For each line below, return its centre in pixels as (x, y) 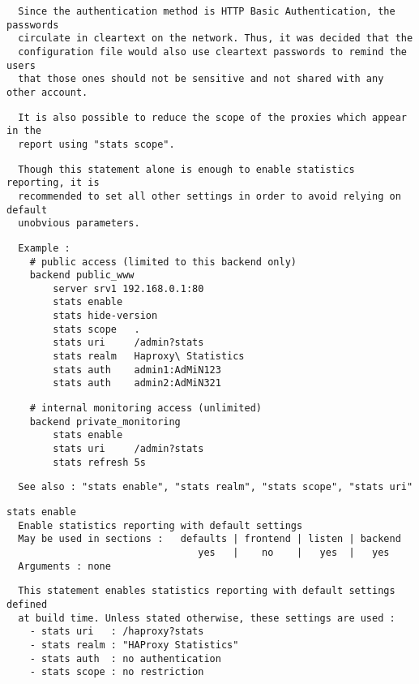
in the (24, 131)
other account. (47, 92)
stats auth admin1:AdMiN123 (137, 370)
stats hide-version (105, 316)
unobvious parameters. (79, 224)
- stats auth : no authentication (125, 658)
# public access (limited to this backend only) (163, 262)
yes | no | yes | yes (294, 552)
